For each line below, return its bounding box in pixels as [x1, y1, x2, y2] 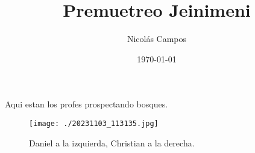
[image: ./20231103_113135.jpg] [29, 119, 159, 128]
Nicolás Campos [127, 32, 187, 45]
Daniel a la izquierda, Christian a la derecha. [29, 136, 195, 149]
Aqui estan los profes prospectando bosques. [5, 98, 168, 110]
